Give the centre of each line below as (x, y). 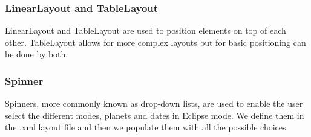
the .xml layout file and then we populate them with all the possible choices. (147, 127)
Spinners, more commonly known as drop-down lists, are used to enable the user (154, 104)
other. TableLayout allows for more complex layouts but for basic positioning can (155, 42)
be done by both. (37, 54)
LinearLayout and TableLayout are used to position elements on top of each (146, 30)
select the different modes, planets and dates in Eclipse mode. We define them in (155, 115)
